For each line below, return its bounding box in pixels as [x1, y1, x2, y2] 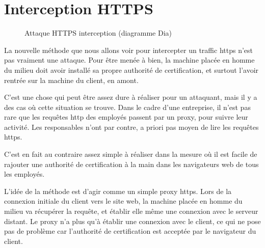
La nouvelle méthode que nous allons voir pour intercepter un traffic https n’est [4, 44, 253, 55]
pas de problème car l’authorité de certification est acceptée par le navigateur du [4, 226, 256, 236]
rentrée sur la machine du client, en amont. [4, 74, 139, 85]
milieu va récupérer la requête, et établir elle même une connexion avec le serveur [4, 206, 258, 216]
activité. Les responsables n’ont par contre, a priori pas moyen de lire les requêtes [4, 121, 259, 132]
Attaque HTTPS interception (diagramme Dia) [24, 27, 172, 38]
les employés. [4, 169, 45, 179]
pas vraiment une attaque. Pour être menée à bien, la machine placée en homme [4, 54, 255, 65]
